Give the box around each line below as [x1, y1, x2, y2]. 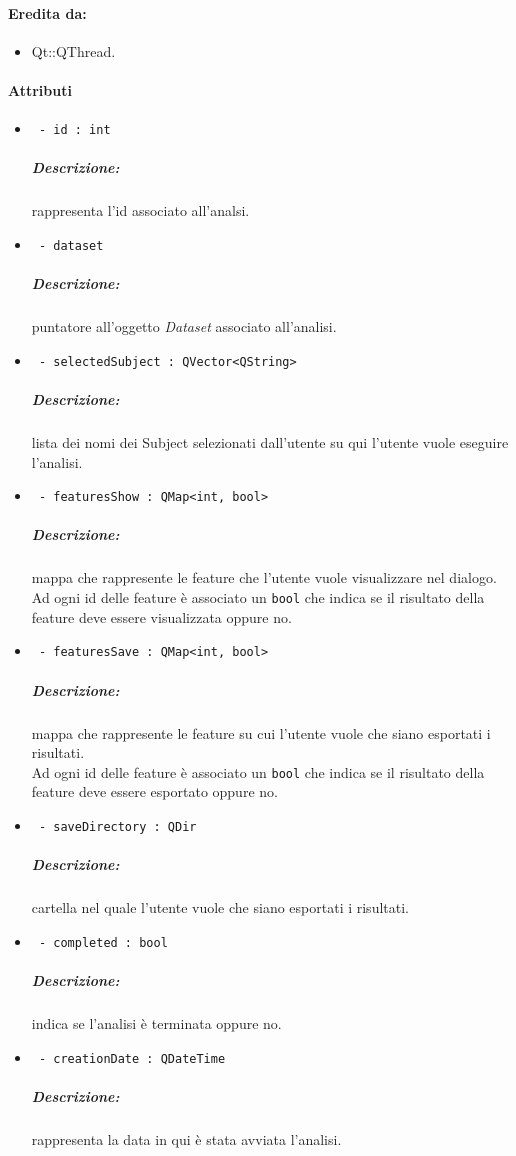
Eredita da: [8, 2, 87, 23]
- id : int [38, 123, 111, 138]
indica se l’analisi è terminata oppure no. [31, 1012, 282, 1033]
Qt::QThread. [31, 40, 116, 61]
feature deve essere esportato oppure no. [31, 781, 278, 802]
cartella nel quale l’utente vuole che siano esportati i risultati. [31, 897, 409, 918]
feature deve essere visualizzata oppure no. [31, 606, 292, 627]
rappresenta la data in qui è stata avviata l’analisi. [31, 1128, 342, 1149]
